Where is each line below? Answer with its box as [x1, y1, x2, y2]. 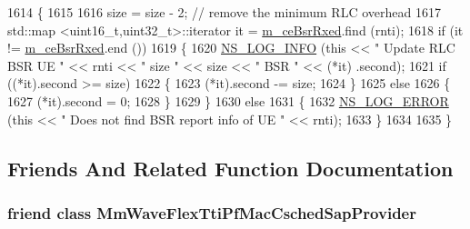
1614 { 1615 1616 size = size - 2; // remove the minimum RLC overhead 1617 [7, 3, 441, 21]
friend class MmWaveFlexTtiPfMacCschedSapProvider [7, 201, 416, 224]
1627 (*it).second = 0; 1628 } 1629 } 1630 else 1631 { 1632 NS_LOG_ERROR [7, 91, 449, 110]
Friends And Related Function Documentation [7, 154, 454, 182]
